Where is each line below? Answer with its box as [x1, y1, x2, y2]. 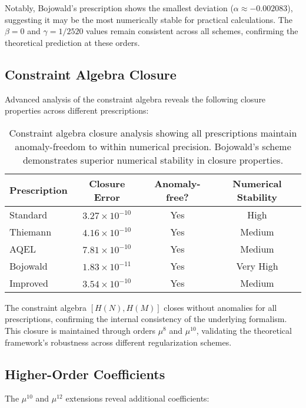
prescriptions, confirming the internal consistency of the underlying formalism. [5, 313, 287, 325]
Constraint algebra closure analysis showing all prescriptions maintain [9, 125, 297, 140]
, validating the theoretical [196, 324, 292, 336]
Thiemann [9, 224, 52, 238]
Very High [236, 258, 278, 273]
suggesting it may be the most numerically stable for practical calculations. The [5, 13, 292, 25]
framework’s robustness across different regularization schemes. [5, 336, 232, 348]
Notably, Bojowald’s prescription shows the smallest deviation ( [5, 2, 234, 14]
